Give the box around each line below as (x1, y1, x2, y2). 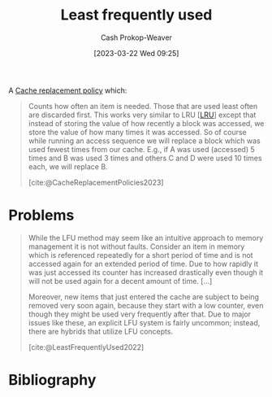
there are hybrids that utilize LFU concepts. (28, 326, 173, 336)
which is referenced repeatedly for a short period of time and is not (28, 250, 253, 260)
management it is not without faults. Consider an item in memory (28, 242, 245, 251)
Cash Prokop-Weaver (100, 33, 173, 42)
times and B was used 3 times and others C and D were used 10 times (28, 153, 262, 163)
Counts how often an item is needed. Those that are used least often (28, 101, 258, 111)
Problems (8, 206, 75, 225)
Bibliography (8, 371, 97, 390)
